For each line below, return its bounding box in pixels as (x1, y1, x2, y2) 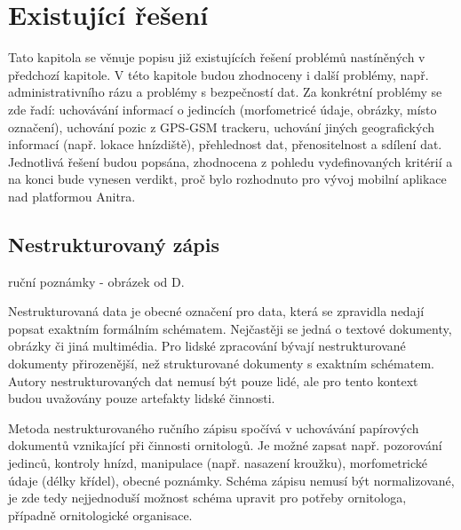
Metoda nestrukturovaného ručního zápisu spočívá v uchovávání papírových (8, 418, 419, 437)
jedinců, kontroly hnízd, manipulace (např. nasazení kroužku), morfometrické (8, 454, 428, 472)
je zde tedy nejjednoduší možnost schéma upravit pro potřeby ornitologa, (8, 488, 407, 507)
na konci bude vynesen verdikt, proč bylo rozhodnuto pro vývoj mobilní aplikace (8, 170, 447, 188)
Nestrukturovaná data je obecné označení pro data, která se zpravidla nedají (8, 302, 425, 320)
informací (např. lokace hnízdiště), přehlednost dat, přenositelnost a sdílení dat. (8, 135, 442, 154)
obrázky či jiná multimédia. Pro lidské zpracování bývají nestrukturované (8, 336, 406, 355)
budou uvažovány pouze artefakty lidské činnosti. (8, 389, 275, 407)
